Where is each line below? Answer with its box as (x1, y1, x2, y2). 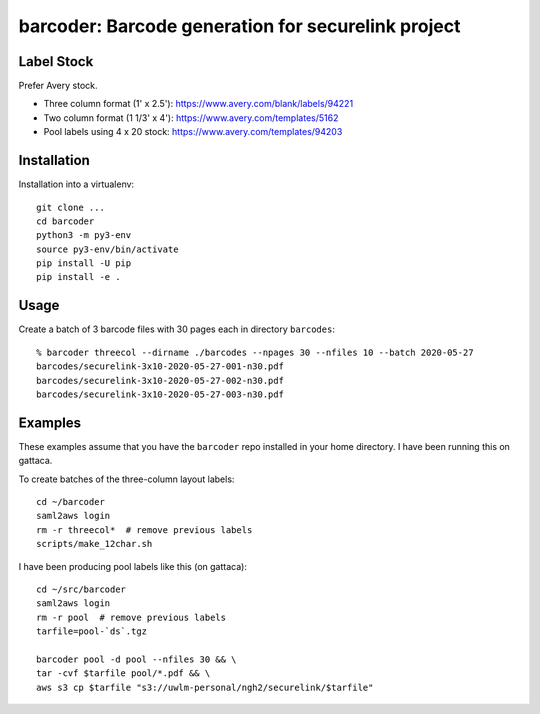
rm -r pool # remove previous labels (36, 611, 227, 623)
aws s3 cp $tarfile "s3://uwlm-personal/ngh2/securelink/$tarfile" (36, 681, 374, 693)
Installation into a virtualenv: (18, 178, 135, 190)
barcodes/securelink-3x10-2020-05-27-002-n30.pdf (36, 375, 285, 386)
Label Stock (18, 53, 94, 70)
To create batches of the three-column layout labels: (18, 473, 235, 485)
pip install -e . (36, 271, 121, 283)
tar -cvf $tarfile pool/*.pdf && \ (36, 668, 211, 679)
